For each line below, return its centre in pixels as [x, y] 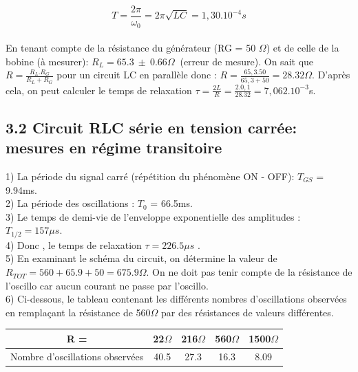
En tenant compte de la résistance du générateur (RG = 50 [131, 48]
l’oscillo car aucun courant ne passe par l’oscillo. [107, 285]
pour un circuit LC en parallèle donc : [137, 75]
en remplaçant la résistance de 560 [78, 312]
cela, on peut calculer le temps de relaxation [99, 90]
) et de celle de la [303, 48]
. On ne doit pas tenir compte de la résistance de [249, 272]
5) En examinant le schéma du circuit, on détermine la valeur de [141, 258]
